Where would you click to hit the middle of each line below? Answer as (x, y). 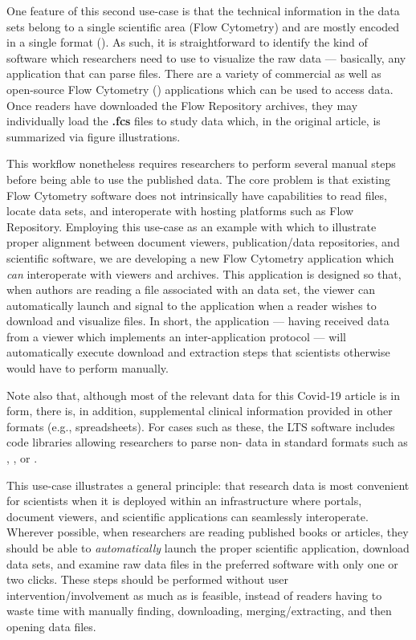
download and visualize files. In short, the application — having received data (198, 321)
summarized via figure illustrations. (94, 136)
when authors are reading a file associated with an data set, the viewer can (191, 289)
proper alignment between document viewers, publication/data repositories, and (203, 242)
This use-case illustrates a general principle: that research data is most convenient (208, 485)
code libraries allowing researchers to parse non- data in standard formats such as (207, 442)
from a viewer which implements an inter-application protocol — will (176, 336)
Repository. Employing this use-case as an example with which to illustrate (192, 226)
